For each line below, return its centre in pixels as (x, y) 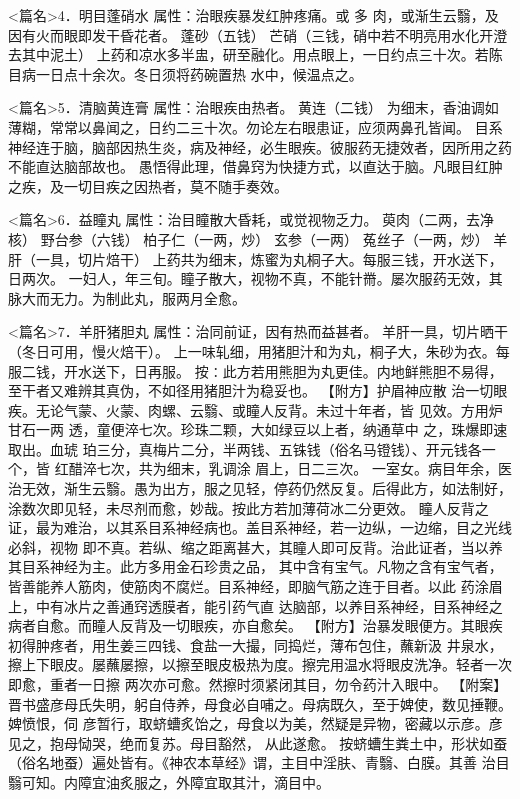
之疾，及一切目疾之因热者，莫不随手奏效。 (148, 185)
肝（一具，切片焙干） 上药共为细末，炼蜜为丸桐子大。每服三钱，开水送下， (255, 258)
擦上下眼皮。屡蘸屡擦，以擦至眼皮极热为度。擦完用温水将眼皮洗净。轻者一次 (260, 664)
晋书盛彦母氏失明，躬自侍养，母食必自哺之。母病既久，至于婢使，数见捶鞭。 (260, 703)
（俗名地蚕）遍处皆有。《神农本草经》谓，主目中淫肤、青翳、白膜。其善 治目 (259, 762)
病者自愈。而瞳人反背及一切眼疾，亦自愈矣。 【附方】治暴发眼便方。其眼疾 (255, 625)
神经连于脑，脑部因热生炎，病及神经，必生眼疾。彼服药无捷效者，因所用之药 (260, 146)
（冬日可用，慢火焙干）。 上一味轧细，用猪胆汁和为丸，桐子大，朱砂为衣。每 (259, 350)
